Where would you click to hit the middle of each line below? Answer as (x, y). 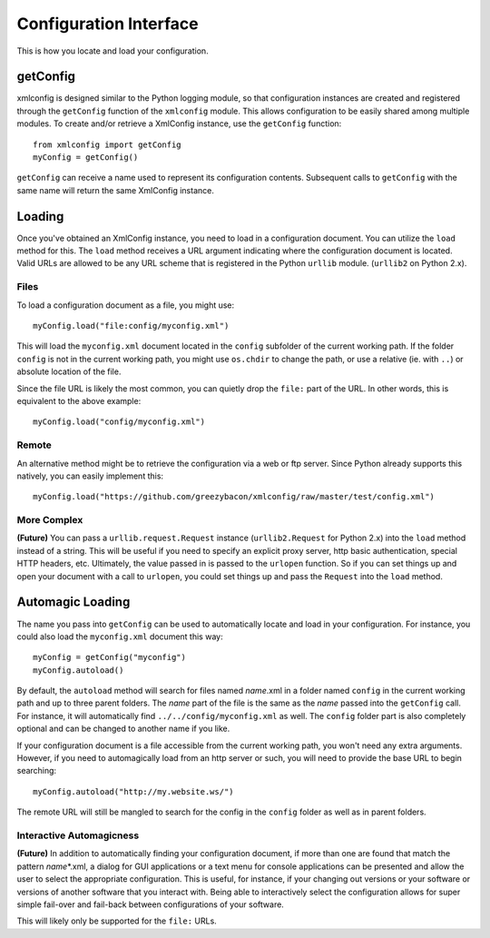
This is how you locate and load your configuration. (113, 51)
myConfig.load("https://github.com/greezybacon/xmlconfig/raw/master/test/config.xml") (234, 497)
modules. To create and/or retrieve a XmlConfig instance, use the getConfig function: (179, 123)
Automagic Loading (73, 602)
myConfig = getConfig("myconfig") (109, 657)
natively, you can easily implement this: (90, 476)
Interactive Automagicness (78, 835)
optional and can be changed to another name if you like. (123, 729)
